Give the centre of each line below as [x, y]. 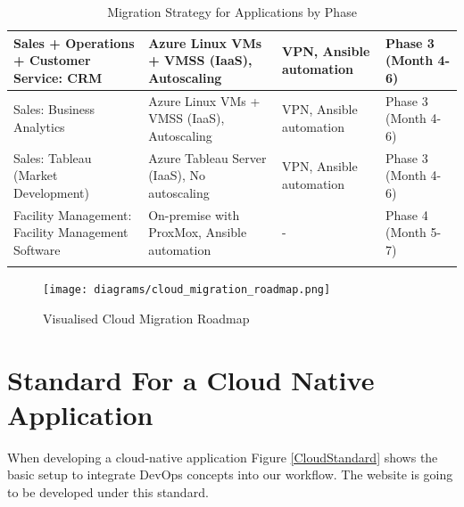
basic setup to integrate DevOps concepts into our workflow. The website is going [230, 474]
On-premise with [194, 214]
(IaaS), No [177, 175]
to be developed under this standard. [108, 491]
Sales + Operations [74, 42]
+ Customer [52, 60]
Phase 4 [406, 214]
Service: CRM [58, 77]
